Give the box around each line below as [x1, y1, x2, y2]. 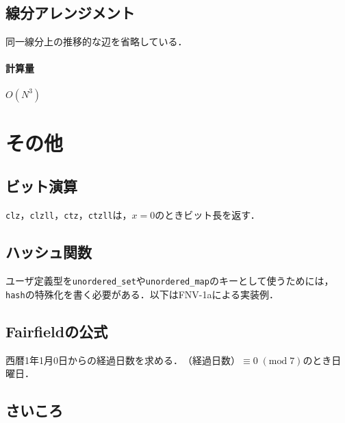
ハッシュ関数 [5, 241, 92, 263]
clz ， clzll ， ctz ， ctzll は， [5, 208, 132, 222]
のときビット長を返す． [155, 208, 260, 222]
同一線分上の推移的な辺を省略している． [5, 34, 188, 49]
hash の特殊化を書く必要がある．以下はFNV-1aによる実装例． [5, 287, 279, 301]
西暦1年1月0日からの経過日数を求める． [5, 352, 183, 367]
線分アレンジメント [5, 2, 135, 23]
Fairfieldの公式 [5, 320, 108, 341]
